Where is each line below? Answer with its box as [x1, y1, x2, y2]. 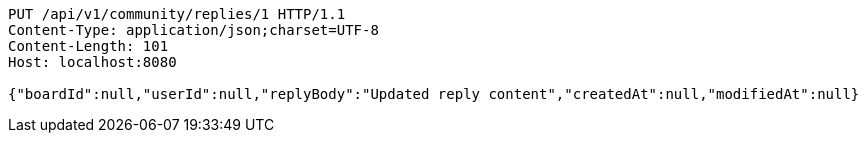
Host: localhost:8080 [8, 54, 177, 70]
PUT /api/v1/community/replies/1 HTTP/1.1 [8, 6, 346, 22]
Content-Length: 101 [8, 38, 169, 54]
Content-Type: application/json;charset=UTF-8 [8, 22, 379, 38]
